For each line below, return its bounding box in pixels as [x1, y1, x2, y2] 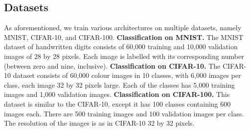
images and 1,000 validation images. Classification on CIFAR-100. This [4, 89, 230, 99]
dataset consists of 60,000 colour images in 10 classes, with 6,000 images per [13, 70, 241, 80]
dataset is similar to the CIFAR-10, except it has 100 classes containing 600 [4, 98, 231, 109]
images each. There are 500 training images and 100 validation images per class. [4, 108, 244, 118]
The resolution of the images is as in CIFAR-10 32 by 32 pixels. [4, 118, 195, 128]
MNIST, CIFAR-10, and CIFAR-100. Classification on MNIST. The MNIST [4, 32, 244, 42]
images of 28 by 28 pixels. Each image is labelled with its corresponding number [4, 51, 244, 61]
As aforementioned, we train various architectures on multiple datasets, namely [4, 22, 242, 33]
